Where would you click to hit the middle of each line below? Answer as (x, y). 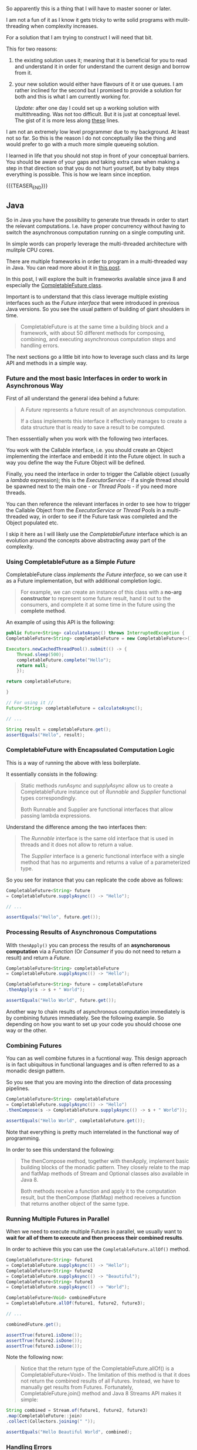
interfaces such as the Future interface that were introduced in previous (93, 302)
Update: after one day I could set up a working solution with (87, 108)
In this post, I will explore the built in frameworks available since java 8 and (96, 279)
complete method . (43, 611)
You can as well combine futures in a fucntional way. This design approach (96, 1058)
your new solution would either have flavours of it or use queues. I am (99, 84)
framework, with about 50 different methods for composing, (93, 333)
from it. (23, 73)
